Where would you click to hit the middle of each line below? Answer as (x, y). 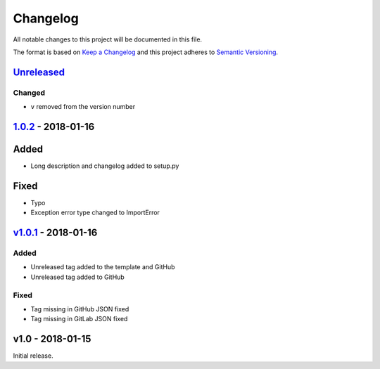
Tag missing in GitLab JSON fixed (79, 319)
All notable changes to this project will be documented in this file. (108, 39)
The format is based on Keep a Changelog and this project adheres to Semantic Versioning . (145, 52)
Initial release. (33, 356)
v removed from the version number (83, 107)
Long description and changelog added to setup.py (105, 166)
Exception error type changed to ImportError (95, 213)
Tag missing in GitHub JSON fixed (80, 309)
